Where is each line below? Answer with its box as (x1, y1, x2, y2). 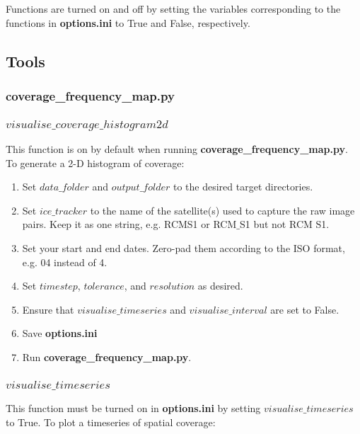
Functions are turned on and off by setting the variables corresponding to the (6, 1, 341, 16)
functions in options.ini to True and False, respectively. (6, 15, 250, 30)
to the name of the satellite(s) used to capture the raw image (90, 202, 355, 217)
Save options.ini (22, 326, 98, 341)
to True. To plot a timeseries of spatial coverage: (6, 414, 216, 429)
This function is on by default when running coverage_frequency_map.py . (6, 142, 348, 156)
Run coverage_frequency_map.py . (22, 350, 192, 365)
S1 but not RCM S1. (239, 217, 330, 232)
